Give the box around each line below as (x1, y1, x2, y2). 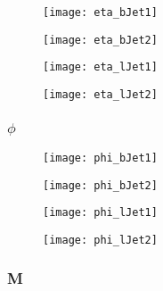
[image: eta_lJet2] (43, 87, 158, 101)
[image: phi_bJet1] (43, 151, 158, 164)
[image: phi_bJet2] (43, 179, 158, 192)
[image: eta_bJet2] (43, 33, 158, 46)
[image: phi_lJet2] (43, 233, 158, 246)
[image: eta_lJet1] (43, 61, 158, 74)
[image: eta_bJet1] (43, 6, 158, 19)
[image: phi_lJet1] (43, 206, 158, 220)
